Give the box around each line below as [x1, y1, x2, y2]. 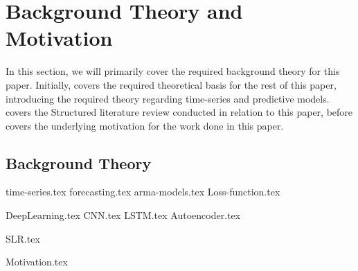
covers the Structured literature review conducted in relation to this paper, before [6, 105, 353, 119]
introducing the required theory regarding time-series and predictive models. [6, 91, 330, 105]
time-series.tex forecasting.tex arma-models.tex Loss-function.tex [6, 184, 280, 199]
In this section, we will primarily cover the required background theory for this [6, 64, 340, 78]
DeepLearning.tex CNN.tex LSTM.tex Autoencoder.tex [6, 208, 241, 222]
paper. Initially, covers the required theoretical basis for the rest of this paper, [6, 77, 337, 91]
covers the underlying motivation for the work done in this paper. [6, 118, 284, 132]
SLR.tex [6, 231, 40, 245]
